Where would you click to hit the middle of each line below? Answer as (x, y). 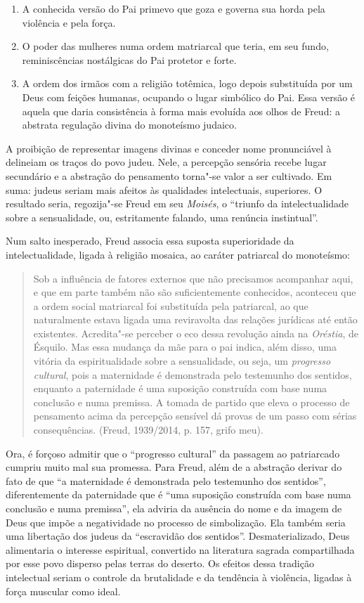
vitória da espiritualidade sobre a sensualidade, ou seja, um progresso (182, 361)
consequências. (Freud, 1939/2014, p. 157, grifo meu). (148, 430)
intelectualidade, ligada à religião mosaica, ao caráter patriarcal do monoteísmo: (178, 254)
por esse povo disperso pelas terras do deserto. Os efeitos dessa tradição (160, 563)
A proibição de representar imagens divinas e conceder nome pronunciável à (169, 148)
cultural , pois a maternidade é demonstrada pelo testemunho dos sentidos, (193, 374)
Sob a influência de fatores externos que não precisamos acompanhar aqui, (193, 278)
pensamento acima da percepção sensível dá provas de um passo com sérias (195, 416)
